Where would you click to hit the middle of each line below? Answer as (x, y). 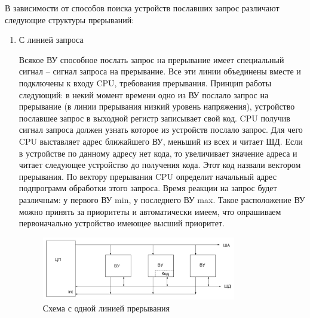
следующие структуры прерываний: (70, 19)
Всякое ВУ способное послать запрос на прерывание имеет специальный (151, 59)
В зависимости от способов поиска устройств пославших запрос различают (142, 8)
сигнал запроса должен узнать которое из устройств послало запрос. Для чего (161, 130)
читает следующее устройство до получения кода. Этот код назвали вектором (160, 165)
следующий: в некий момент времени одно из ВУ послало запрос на (144, 94)
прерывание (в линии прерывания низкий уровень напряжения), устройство (157, 106)
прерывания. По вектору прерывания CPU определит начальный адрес (148, 176)
